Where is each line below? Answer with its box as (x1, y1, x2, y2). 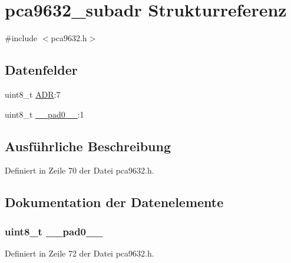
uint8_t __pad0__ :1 (5, 108, 84, 120)
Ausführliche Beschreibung (5, 137, 171, 155)
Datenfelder (5, 61, 78, 79)
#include (5, 32, 38, 44)
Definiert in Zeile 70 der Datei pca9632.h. (5, 164, 154, 177)
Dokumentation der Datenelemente (5, 193, 224, 211)
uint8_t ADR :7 (5, 88, 61, 100)
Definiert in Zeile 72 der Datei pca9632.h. (5, 247, 154, 259)
